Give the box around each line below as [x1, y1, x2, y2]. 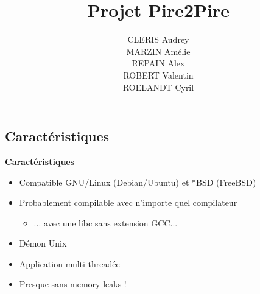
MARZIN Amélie [126, 44, 191, 57]
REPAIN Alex [132, 57, 185, 69]
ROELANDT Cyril [122, 80, 194, 93]
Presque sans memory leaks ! [19, 278, 127, 290]
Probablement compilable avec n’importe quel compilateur [19, 196, 237, 209]
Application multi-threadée [19, 257, 120, 270]
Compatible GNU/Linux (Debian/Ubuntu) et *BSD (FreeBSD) [19, 175, 256, 188]
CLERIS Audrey [127, 33, 189, 46]
